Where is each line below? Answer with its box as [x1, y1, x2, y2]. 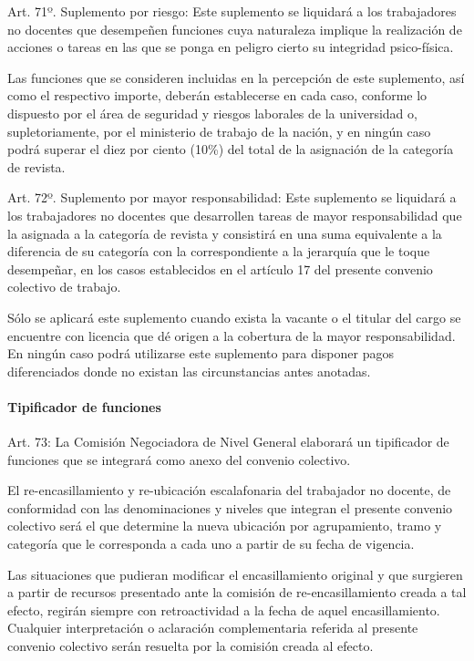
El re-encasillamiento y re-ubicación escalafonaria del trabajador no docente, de [7, 480, 451, 500]
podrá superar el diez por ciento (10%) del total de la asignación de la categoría [7, 139, 454, 159]
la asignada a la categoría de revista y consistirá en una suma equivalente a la [7, 223, 442, 243]
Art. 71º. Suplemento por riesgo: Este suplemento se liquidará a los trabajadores [7, 2, 457, 20]
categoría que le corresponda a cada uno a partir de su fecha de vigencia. [7, 534, 415, 553]
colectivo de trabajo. [7, 277, 121, 296]
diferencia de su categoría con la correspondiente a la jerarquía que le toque [7, 242, 430, 261]
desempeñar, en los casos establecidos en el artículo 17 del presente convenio [7, 259, 433, 278]
